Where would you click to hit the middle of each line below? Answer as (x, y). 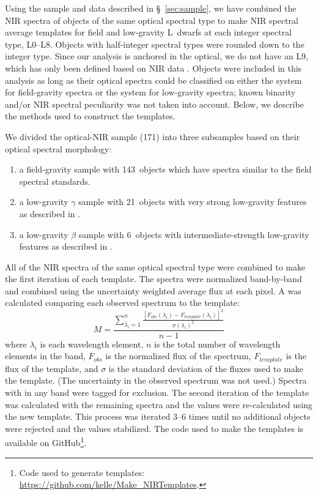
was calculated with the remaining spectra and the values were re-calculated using (159, 404)
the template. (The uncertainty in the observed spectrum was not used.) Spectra (156, 380)
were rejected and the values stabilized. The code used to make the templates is (154, 428)
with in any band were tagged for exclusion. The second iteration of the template (157, 393)
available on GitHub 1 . (46, 442)
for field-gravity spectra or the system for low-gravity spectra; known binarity (150, 92)
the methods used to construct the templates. (90, 116)
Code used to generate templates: (82, 472)
